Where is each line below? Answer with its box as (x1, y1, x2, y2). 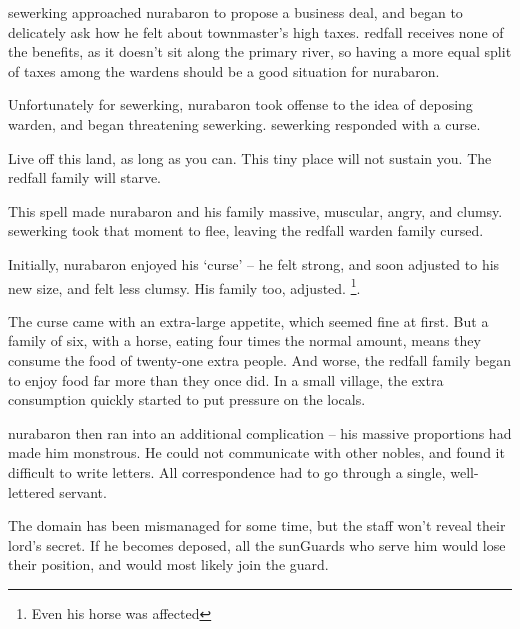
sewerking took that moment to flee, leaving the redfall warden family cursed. (8, 220, 484, 241)
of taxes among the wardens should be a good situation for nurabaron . (8, 60, 440, 81)
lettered (8, 481, 55, 502)
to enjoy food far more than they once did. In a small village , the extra (8, 369, 444, 390)
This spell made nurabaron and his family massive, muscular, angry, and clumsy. (8, 200, 503, 221)
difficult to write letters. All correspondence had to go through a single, (8, 461, 446, 482)
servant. (59, 481, 107, 502)
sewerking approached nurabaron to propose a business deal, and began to (8, 2, 463, 22)
